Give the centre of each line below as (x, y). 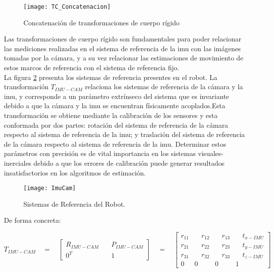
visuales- (211, 153)
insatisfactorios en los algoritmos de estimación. (75, 172)
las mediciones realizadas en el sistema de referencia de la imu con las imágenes (122, 48)
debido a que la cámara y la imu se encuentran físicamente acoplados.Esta (115, 106)
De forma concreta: (32, 220)
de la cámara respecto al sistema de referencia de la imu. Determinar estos (115, 144)
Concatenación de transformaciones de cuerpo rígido (101, 22)
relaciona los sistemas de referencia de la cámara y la (164, 87)
